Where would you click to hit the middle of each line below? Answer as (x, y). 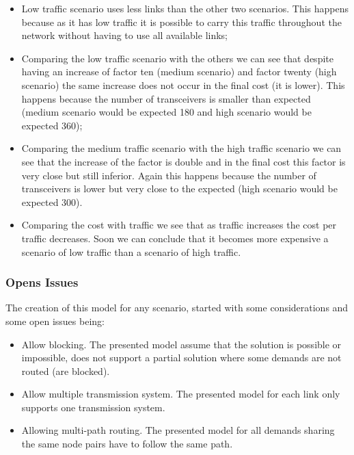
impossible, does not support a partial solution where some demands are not (181, 357)
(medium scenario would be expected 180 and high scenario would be (166, 112)
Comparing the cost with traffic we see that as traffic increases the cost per (179, 225)
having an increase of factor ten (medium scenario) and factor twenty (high (179, 71)
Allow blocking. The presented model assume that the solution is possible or (181, 344)
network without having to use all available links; (125, 35)
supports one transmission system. (93, 407)
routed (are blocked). (66, 370)
